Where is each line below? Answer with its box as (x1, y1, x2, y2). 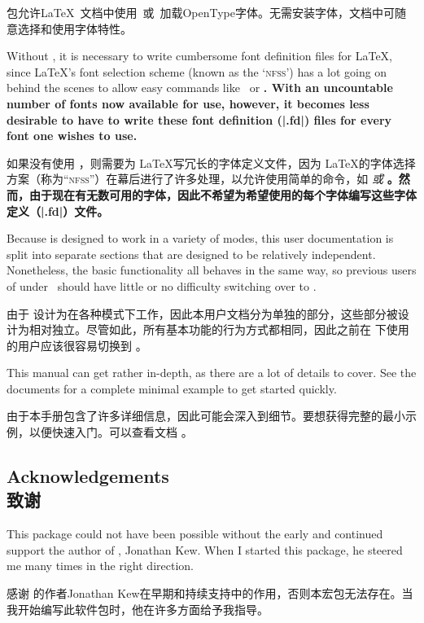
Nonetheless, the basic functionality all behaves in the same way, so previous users (7, 261, 417, 279)
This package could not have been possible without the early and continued (7, 525, 383, 542)
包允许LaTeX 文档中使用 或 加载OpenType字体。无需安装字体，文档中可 (7, 4, 395, 20)
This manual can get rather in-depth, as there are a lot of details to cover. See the (7, 364, 417, 381)
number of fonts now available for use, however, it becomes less (7, 94, 369, 112)
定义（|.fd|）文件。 (7, 202, 109, 219)
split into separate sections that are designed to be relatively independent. (7, 245, 376, 262)
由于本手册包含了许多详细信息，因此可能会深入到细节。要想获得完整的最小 (7, 407, 405, 424)
